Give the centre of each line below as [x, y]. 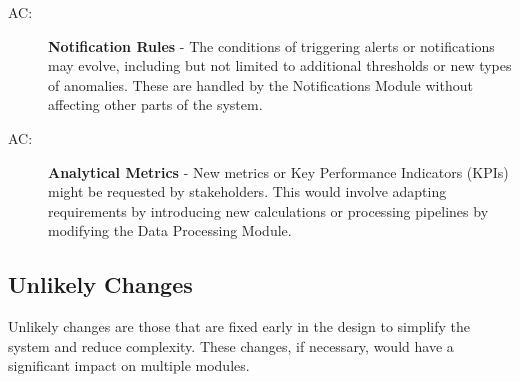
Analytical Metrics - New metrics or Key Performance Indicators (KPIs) [278, 171]
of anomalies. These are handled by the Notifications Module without [260, 84]
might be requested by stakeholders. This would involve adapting [247, 191]
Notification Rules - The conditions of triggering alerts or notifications [271, 45]
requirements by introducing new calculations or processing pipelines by [268, 210]
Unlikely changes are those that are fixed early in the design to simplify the [239, 326]
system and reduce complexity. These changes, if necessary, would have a [231, 345]
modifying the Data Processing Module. [170, 230]
